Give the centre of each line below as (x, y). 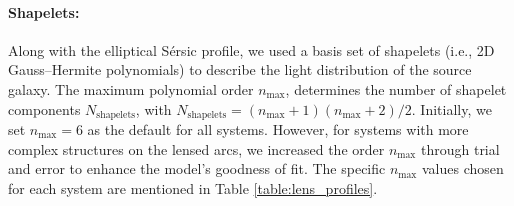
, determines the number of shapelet (396, 88)
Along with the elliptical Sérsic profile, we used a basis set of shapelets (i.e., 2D (251, 49)
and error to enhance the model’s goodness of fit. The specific (197, 168)
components (44, 108)
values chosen (462, 168)
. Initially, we (451, 108)
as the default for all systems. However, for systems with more (278, 129)
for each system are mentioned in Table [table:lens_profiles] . (193, 187)
